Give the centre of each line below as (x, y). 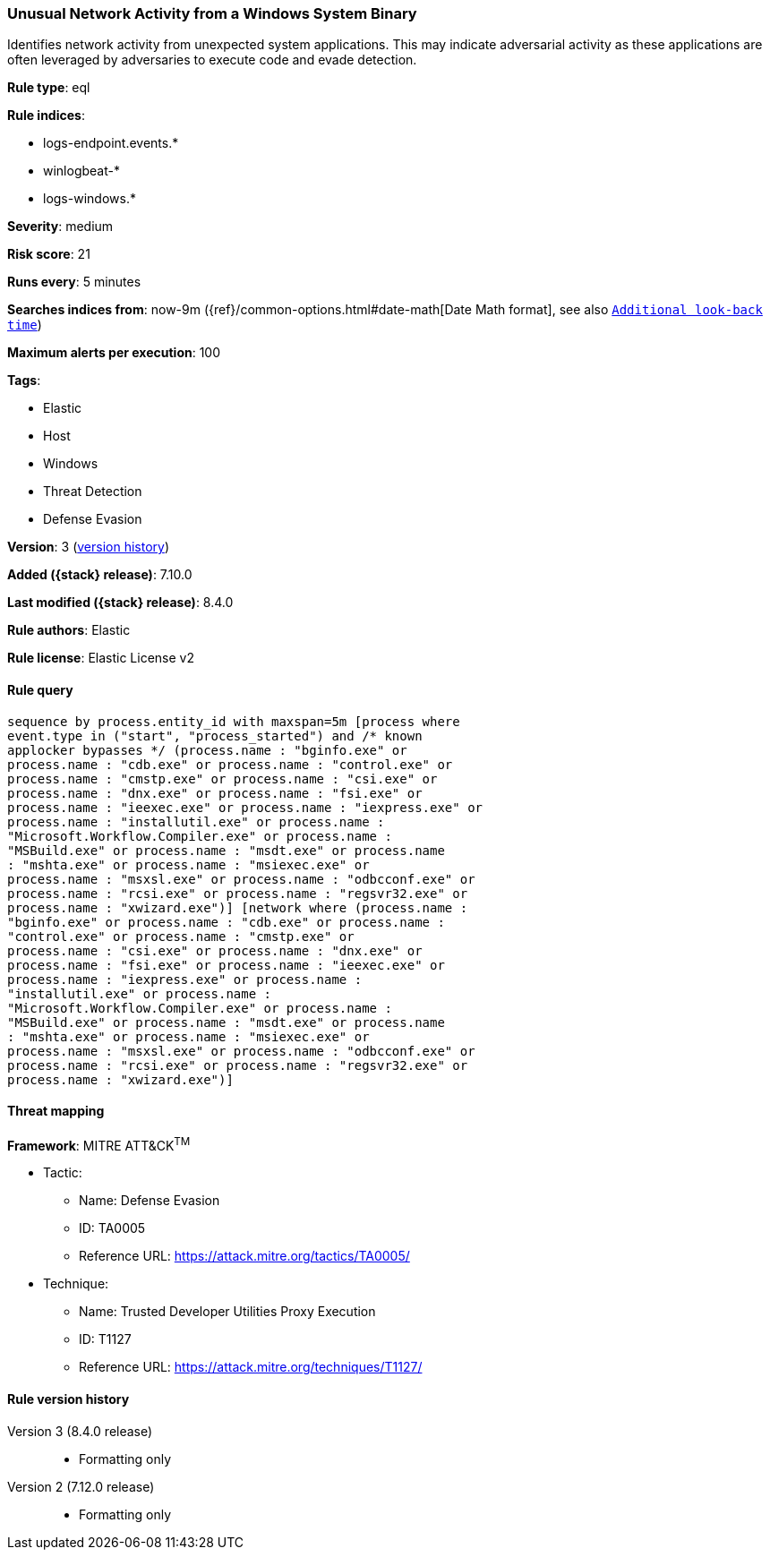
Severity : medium (60, 227)
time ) (25, 325)
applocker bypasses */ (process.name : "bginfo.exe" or (207, 750)
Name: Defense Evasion (150, 1201)
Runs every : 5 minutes (74, 282)
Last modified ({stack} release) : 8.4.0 (120, 603)
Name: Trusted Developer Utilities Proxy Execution (227, 1312)
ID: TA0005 (112, 1228)
